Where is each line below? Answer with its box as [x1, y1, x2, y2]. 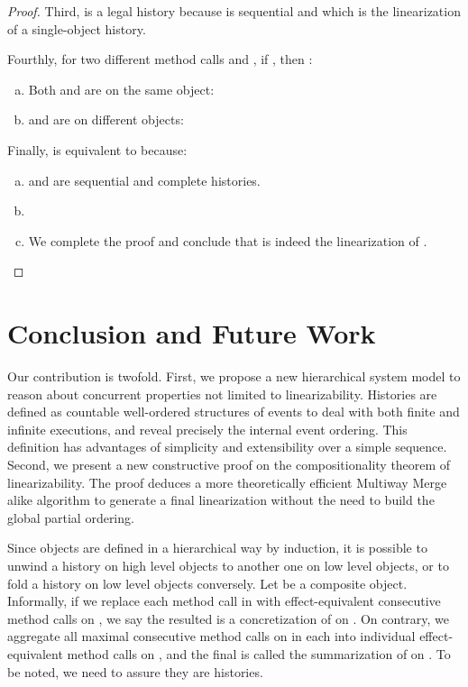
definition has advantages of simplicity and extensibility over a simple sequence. [7, 437, 447, 456]
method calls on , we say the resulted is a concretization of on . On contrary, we [7, 609, 450, 627]
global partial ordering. [7, 508, 134, 527]
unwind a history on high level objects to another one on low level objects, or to [7, 556, 449, 574]
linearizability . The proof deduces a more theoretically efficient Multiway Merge [7, 472, 447, 491]
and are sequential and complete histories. [28, 170, 261, 189]
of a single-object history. [7, 19, 146, 38]
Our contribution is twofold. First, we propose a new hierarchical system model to [7, 367, 461, 386]
